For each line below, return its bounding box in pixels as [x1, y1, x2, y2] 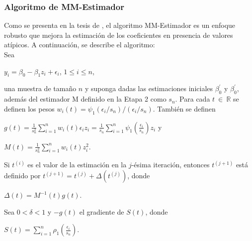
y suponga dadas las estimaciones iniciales [84, 83, 213, 94]
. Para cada [175, 94, 210, 104]
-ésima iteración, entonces [131, 159, 210, 170]
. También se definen [153, 103, 216, 114]
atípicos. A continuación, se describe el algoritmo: [4, 39, 155, 50]
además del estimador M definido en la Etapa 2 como [4, 94, 167, 104]
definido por [4, 170, 41, 181]
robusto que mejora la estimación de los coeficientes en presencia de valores [4, 29, 233, 40]
